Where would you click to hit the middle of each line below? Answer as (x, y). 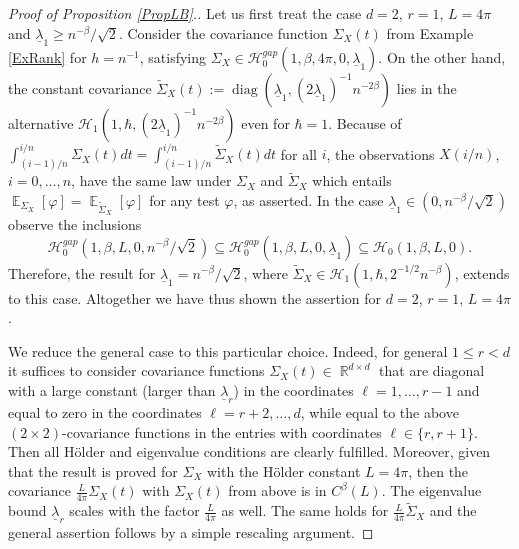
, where (265, 272)
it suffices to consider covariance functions (136, 370)
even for (265, 122)
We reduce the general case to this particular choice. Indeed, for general (228, 350)
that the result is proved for (93, 470)
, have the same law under (151, 180)
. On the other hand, (442, 56)
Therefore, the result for (82, 272)
